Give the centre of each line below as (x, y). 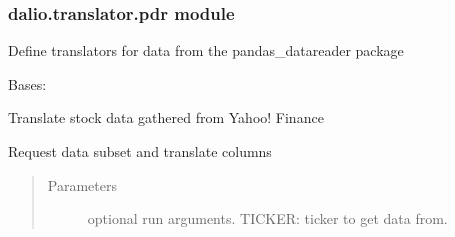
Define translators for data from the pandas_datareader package (206, 50)
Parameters (82, 184)
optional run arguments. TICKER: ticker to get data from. (267, 218)
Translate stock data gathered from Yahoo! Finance (166, 117)
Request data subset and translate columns (140, 151)
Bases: (27, 83)
